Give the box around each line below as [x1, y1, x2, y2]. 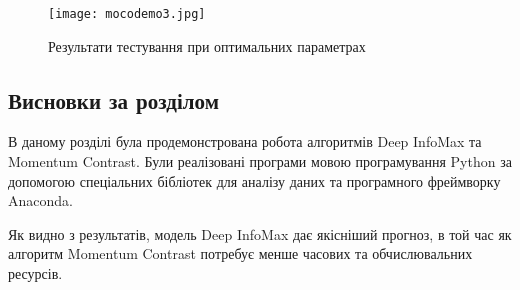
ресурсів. [8, 263, 63, 284]
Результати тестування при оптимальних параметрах [48, 35, 366, 56]
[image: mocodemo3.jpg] [48, 7, 206, 21]
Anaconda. [8, 190, 73, 211]
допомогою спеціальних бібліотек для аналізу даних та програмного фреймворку [8, 170, 501, 191]
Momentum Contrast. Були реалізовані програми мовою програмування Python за [8, 151, 512, 172]
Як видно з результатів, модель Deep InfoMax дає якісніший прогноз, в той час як [8, 223, 512, 244]
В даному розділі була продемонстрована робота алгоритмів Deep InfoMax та [8, 131, 482, 152]
